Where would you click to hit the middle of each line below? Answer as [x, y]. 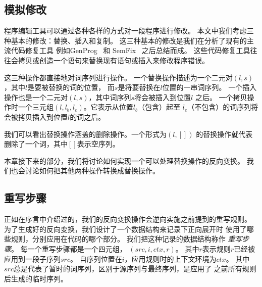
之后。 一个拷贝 [221, 97]
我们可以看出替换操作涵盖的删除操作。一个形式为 [85, 134]
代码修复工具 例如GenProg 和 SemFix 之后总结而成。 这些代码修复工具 [130, 50]
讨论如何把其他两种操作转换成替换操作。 [92, 171]
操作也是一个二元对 [36, 97]
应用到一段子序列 [32, 258]
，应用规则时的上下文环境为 [170, 258]
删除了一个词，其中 [36, 144]
